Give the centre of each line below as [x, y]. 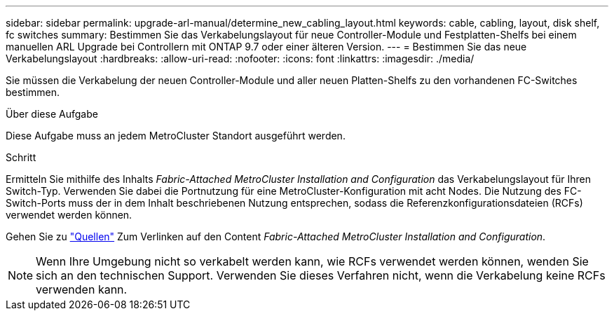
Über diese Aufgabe [52, 114]
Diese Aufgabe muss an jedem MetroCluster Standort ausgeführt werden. [176, 136]
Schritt [21, 157]
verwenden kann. [82, 289]
